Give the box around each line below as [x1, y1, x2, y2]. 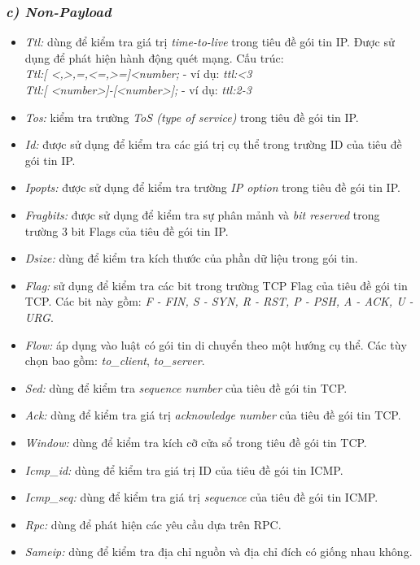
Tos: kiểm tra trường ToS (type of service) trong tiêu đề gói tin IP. [24, 108, 359, 125]
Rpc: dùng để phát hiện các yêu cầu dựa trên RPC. [24, 515, 282, 532]
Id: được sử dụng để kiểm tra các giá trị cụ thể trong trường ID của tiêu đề [24, 136, 402, 153]
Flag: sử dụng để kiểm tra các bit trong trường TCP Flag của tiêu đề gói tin [24, 276, 408, 293]
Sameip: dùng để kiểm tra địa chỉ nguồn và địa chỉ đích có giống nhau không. [24, 543, 413, 560]
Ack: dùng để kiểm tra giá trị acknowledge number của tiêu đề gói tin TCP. [24, 406, 401, 424]
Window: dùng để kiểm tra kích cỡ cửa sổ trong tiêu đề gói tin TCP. [24, 433, 367, 450]
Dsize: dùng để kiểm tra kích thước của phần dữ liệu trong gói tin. [24, 250, 358, 267]
